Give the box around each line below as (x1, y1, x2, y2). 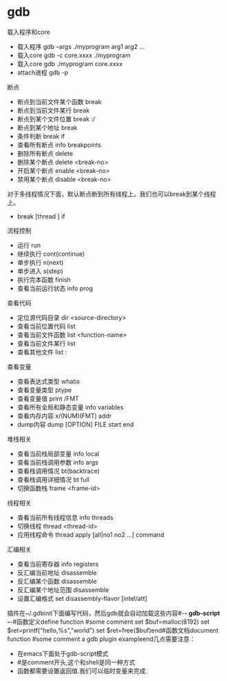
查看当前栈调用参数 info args (17, 458, 98, 466)
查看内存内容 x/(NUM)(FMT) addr (17, 411, 112, 420)
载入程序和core (7, 28, 50, 36)
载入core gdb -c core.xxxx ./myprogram (17, 51, 131, 59)
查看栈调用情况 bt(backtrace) (17, 467, 100, 475)
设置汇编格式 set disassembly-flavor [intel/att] (17, 594, 148, 602)
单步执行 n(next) (17, 258, 64, 266)
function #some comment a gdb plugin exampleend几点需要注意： (7, 635, 196, 643)
